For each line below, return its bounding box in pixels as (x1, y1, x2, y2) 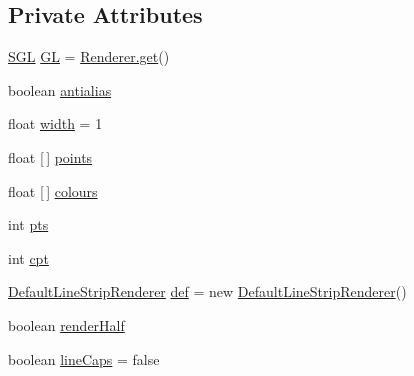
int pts (8, 214, 49, 235)
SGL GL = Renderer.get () (8, 46, 170, 67)
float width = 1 (8, 113, 103, 134)
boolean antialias (8, 79, 112, 100)
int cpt (8, 247, 49, 268)
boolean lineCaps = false (8, 348, 160, 369)
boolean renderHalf (8, 314, 125, 335)
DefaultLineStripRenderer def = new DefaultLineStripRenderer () (8, 281, 407, 302)
